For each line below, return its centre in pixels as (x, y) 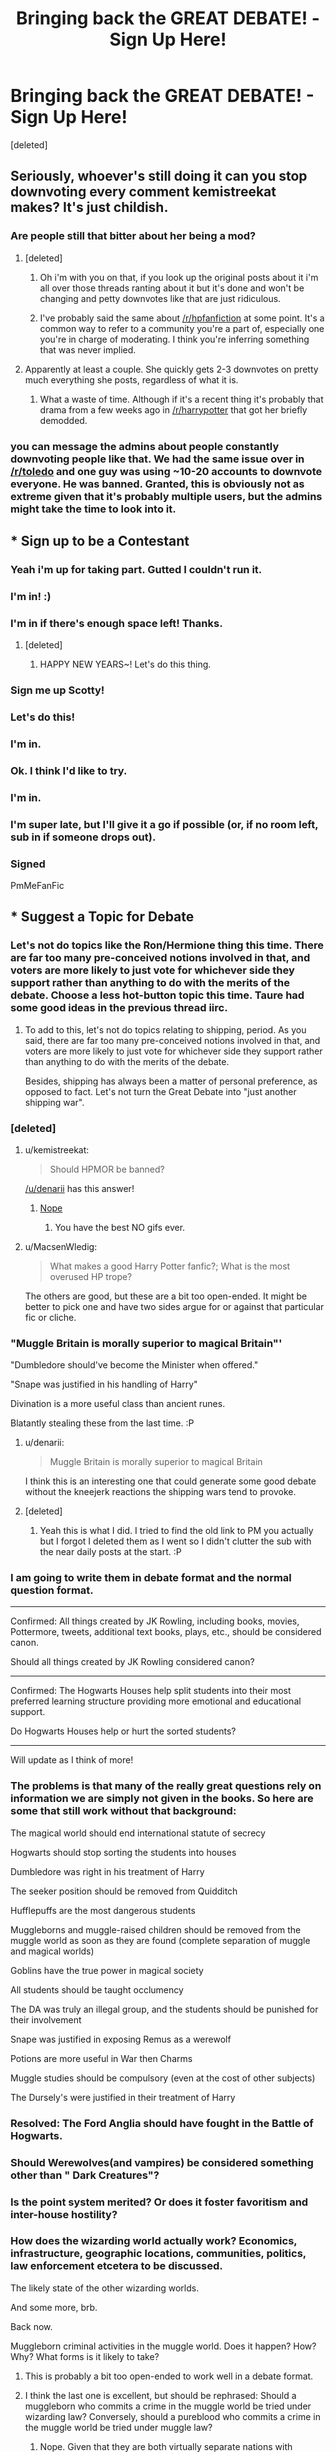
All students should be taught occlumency (97, 1989)
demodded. (63, 420)
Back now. (31, 2326)
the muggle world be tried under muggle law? (118, 2427)
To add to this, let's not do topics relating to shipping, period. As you (165, 1029)
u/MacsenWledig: (61, 1246)
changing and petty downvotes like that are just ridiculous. (160, 298)
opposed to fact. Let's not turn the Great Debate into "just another (160, 1091)
